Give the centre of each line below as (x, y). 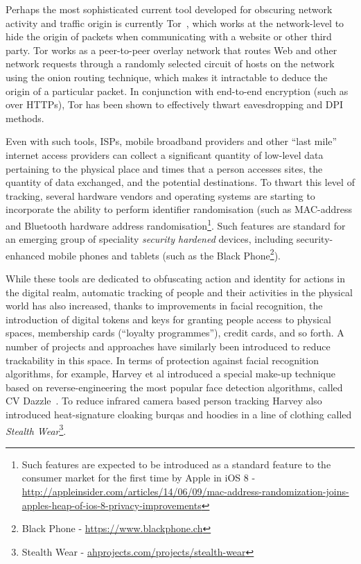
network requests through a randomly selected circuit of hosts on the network (170, 63)
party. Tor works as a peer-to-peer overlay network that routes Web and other (171, 50)
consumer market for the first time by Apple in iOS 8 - (139, 478)
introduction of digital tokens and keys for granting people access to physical (168, 319)
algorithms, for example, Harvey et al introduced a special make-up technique (170, 374)
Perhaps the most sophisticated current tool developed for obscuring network (169, 9)
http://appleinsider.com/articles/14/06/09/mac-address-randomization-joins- (185, 491)
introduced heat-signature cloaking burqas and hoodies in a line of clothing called (179, 414)
